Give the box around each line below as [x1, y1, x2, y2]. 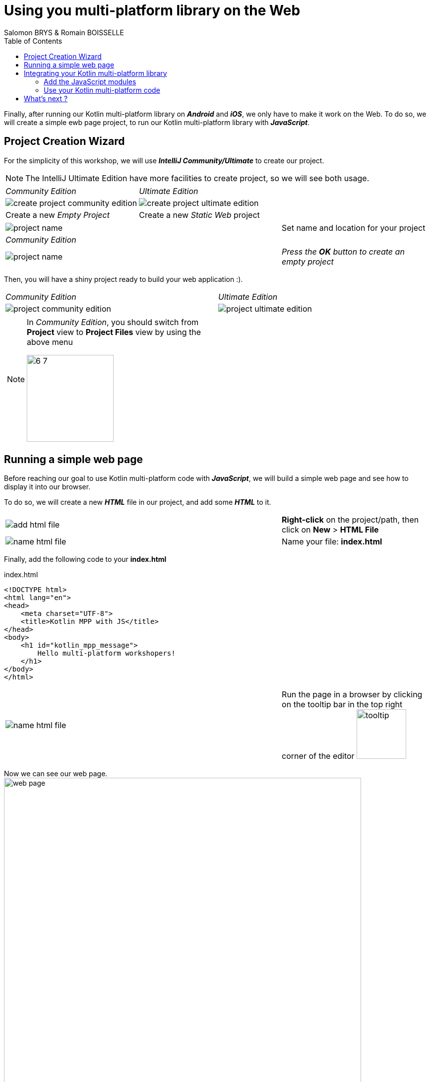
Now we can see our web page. [4, 769, 108, 778]
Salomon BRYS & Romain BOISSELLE [4, 28, 124, 37]
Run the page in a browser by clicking [282, 689, 423, 700]
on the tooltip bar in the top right [282, 699, 403, 710]
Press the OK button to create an [282, 246, 405, 257]
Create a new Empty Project [5, 209, 110, 220]
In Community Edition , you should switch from [27, 317, 199, 327]
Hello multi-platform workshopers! [37, 649, 176, 658]
